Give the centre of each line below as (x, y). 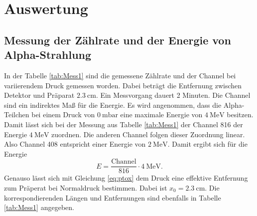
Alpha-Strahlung (48, 55)
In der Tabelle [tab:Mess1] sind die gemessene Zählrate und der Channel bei (120, 75)
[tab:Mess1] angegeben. (39, 207)
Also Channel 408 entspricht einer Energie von (75, 144)
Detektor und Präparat (39, 95)
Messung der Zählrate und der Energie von (118, 40)
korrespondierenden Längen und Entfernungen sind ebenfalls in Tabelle (113, 197)
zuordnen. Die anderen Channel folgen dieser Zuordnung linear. (148, 134)
